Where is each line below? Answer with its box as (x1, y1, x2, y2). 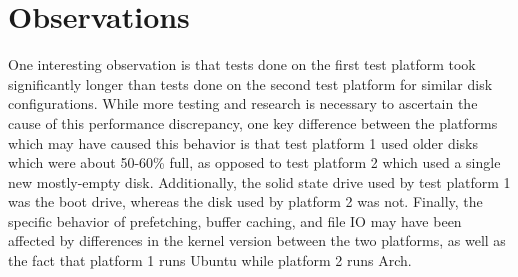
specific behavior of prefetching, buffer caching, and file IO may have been (8, 210, 462, 231)
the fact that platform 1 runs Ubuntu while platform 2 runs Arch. (8, 250, 412, 271)
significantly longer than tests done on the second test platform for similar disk (8, 73, 493, 94)
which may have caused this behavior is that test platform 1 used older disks (8, 132, 479, 153)
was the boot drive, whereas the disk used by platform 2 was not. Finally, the (8, 191, 483, 212)
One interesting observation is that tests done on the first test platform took (8, 54, 476, 75)
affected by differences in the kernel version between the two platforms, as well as (8, 230, 506, 251)
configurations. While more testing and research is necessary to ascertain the (8, 93, 478, 114)
